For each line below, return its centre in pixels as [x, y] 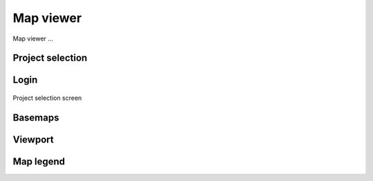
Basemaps [36, 117]
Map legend [39, 161]
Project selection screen [47, 98]
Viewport [34, 139]
